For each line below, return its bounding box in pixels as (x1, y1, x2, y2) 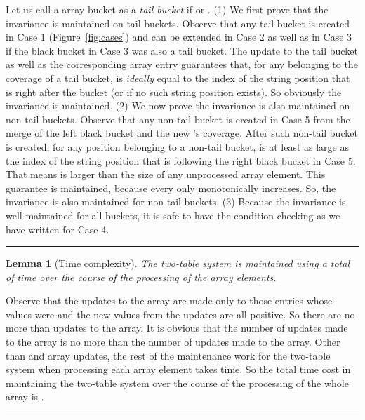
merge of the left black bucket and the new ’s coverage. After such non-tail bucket (6, 126, 358, 140)
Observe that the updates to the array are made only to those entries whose (6, 293, 333, 308)
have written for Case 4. (6, 222, 109, 236)
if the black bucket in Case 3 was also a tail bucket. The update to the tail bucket (6, 43, 358, 57)
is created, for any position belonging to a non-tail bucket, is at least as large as (6, 139, 350, 154)
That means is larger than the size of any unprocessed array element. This (6, 167, 326, 182)
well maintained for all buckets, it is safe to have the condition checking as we (6, 208, 340, 222)
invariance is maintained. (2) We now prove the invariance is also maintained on (6, 98, 350, 113)
